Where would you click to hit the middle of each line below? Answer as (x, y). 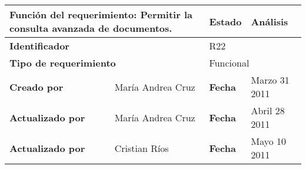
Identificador (39, 46)
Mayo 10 (269, 141)
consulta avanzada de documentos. (91, 28)
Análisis (270, 21)
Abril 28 (268, 110)
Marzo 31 (270, 80)
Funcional (229, 63)
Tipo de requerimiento (63, 63)
